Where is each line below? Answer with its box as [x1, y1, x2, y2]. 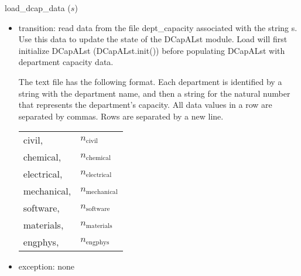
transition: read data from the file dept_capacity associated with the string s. [18, 21, 297, 33]
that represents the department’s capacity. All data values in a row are [18, 98, 272, 111]
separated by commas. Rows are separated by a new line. [18, 110, 224, 122]
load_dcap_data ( [5, 2, 71, 13]
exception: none [18, 260, 75, 272]
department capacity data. [18, 56, 114, 68]
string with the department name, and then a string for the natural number [18, 87, 290, 99]
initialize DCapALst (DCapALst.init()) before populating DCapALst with [18, 44, 285, 56]
